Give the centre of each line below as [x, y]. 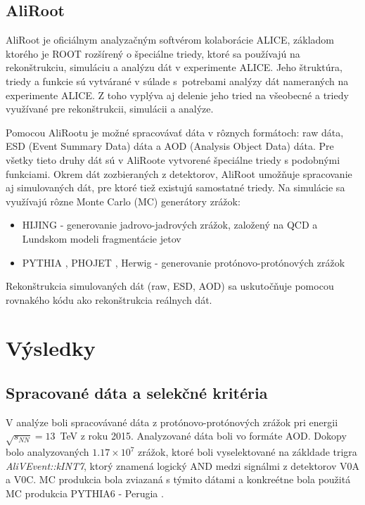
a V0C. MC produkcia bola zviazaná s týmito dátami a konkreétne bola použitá [178, 479]
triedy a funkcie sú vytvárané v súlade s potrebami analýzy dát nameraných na [177, 81]
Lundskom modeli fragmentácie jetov [102, 238]
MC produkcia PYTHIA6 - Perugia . [85, 493]
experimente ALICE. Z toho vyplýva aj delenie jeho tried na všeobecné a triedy [177, 95]
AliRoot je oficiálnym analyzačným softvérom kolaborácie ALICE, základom [170, 40]
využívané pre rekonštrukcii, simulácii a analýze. [110, 109]
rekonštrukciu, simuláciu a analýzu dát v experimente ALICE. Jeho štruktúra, [174, 67]
